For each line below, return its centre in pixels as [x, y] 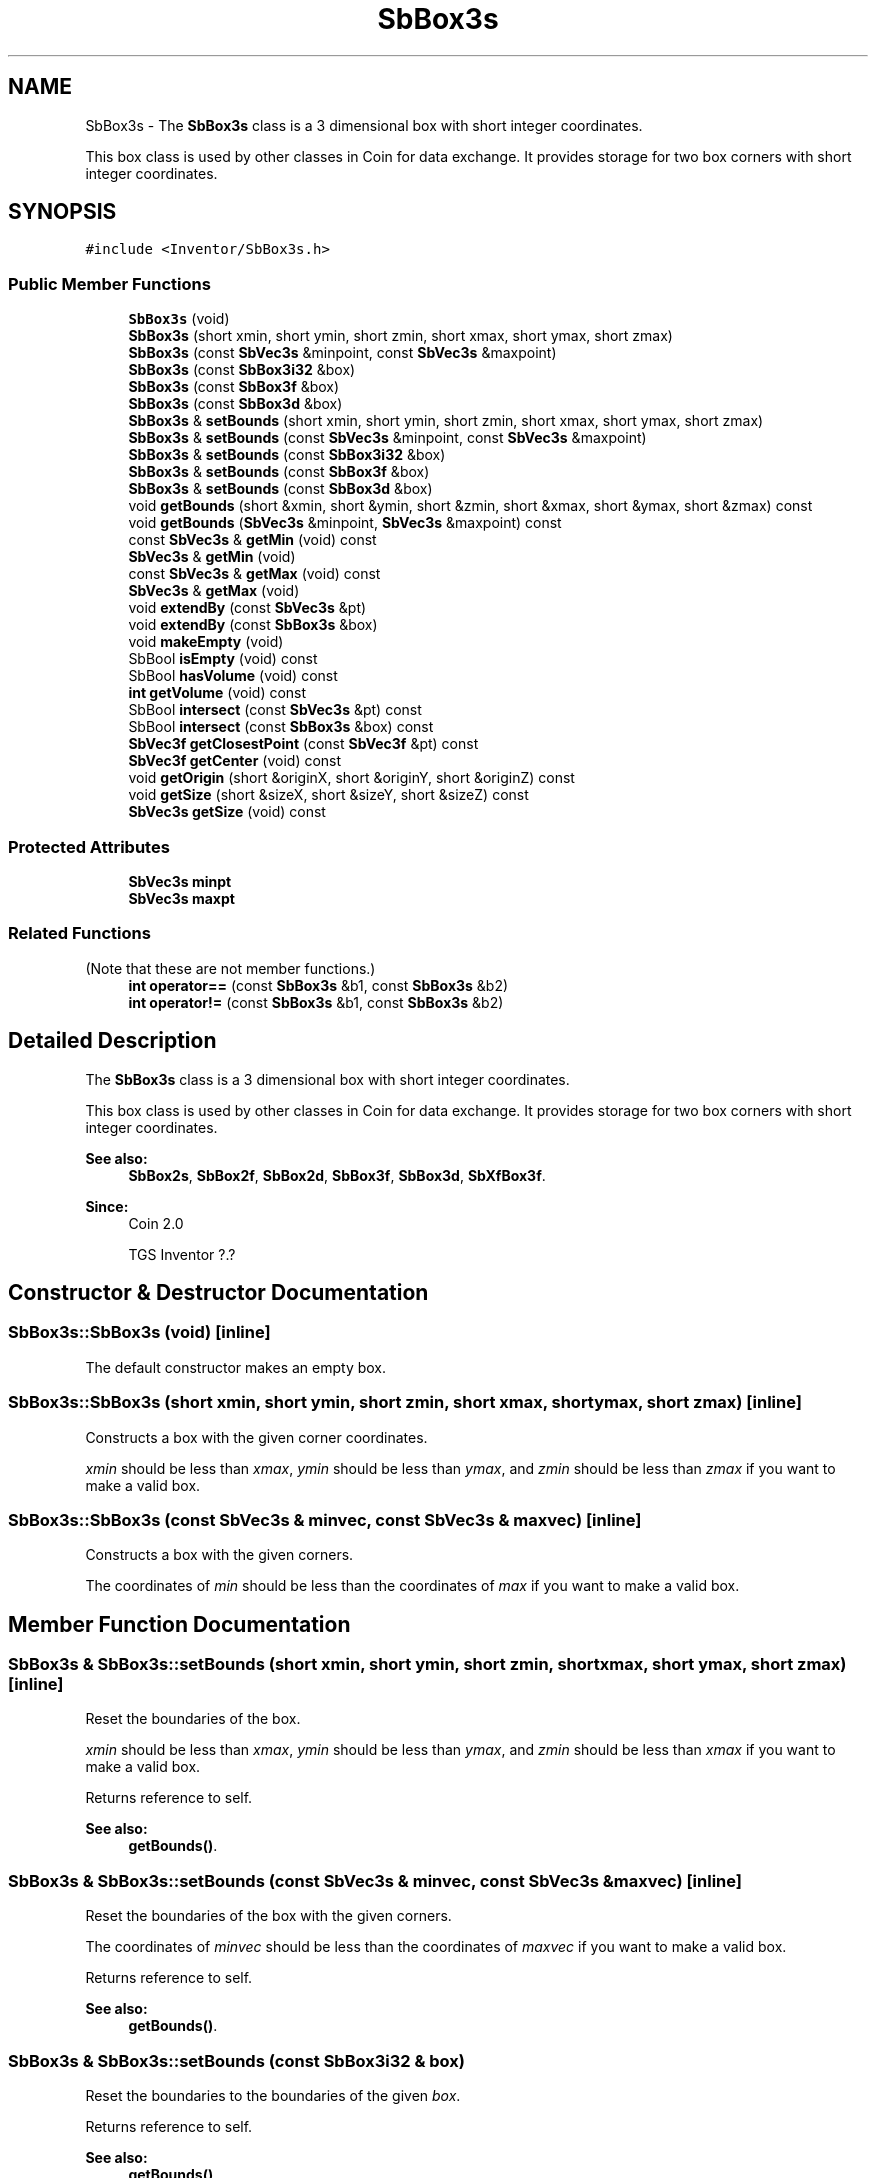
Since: [107, 1206]
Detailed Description [112, 1041]
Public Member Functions [109, 283]
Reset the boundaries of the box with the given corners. [268, 1916]
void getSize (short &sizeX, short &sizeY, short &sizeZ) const [328, 795]
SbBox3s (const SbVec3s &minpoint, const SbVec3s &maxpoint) [342, 353]
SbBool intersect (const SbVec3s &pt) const [275, 710]
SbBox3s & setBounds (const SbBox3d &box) [280, 489]
